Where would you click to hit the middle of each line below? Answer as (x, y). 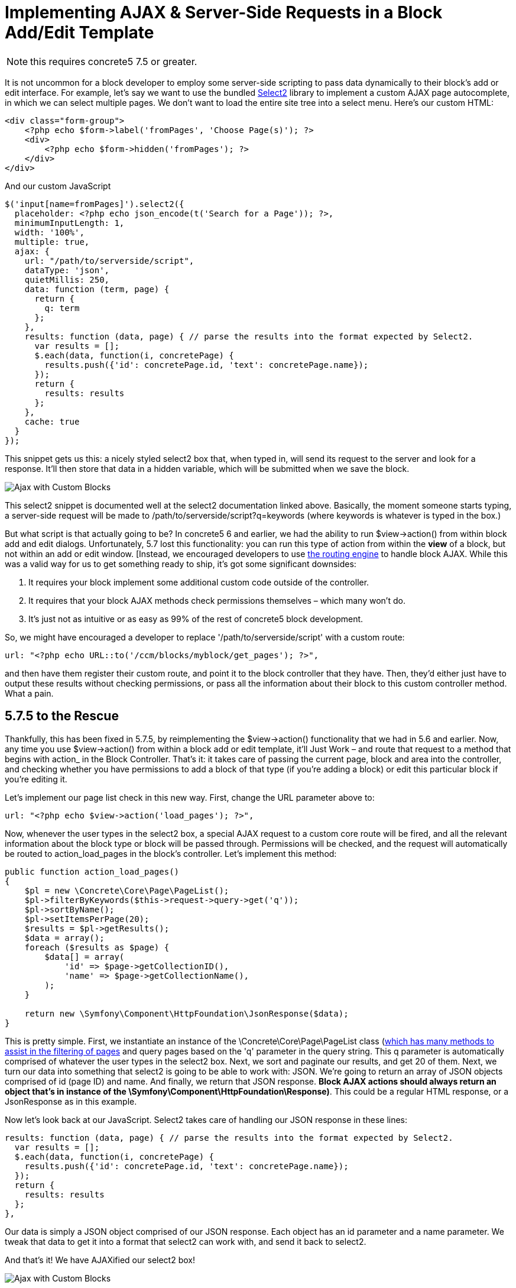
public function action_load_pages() (92, 871)
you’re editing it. (36, 779)
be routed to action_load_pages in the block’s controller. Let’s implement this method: (171, 853)
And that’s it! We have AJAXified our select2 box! (100, 1260)
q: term (62, 308)
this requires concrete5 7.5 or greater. (114, 61)
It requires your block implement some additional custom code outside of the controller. (199, 582)
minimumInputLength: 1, (69, 223)
